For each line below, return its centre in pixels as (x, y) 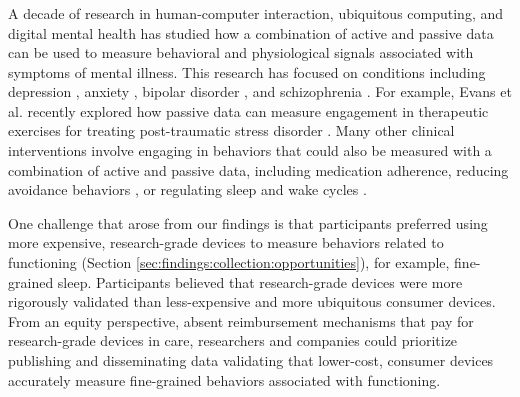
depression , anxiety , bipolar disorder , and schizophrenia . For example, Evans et (260, 91)
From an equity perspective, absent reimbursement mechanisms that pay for (241, 320)
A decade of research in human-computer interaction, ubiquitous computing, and (256, 12)
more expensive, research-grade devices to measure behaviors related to (226, 242)
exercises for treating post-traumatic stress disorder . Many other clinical (231, 130)
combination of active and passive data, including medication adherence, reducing (258, 169)
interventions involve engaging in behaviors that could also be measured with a (250, 150)
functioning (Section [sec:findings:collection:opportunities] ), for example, (229, 262)
